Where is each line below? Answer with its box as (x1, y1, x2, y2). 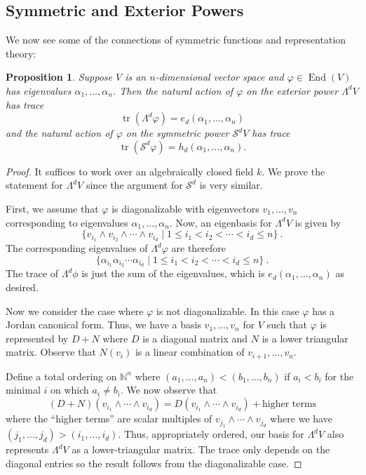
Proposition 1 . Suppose (6, 69, 112, 84)
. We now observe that (120, 382, 217, 397)
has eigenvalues (6, 83, 72, 98)
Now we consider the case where (6, 303, 144, 318)
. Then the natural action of (112, 83, 233, 98)
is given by (294, 215, 341, 229)
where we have (270, 411, 332, 426)
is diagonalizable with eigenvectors (111, 201, 259, 215)
